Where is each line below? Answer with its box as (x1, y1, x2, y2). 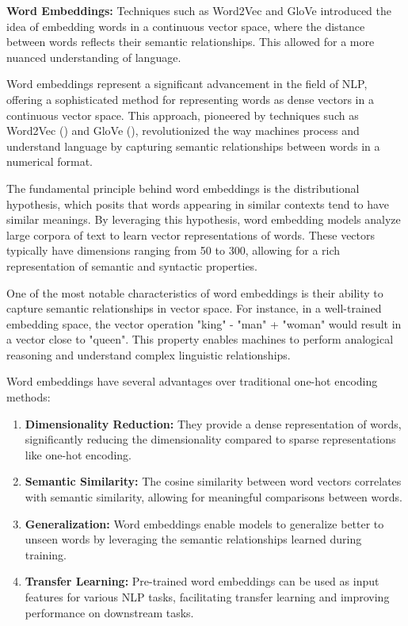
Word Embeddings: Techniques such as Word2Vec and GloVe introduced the (6, 2, 391, 18)
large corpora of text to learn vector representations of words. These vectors (6, 226, 376, 243)
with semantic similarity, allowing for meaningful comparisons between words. (25, 489, 402, 505)
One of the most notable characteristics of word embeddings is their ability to (6, 284, 383, 301)
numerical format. (6, 153, 93, 170)
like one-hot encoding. (25, 446, 132, 463)
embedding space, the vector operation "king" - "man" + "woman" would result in (6, 315, 402, 332)
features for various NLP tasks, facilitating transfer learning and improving (25, 589, 390, 605)
